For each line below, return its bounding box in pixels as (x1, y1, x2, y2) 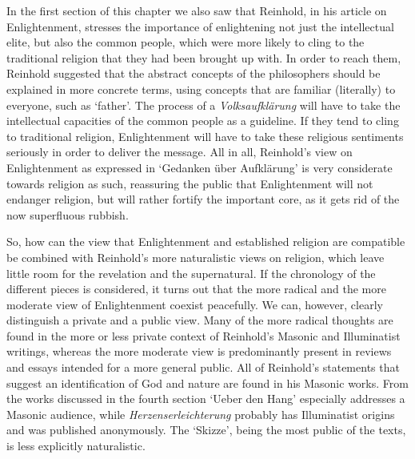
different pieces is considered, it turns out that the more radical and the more (6, 280, 386, 297)
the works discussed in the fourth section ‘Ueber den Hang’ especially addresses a (6, 390, 405, 407)
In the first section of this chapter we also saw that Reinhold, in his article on (6, 2, 387, 18)
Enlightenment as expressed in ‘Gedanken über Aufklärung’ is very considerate (6, 159, 393, 175)
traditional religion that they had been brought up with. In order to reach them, (6, 49, 401, 66)
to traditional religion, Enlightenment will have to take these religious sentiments (6, 127, 404, 144)
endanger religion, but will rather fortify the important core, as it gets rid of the (6, 191, 400, 207)
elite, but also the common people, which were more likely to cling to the (6, 34, 365, 50)
